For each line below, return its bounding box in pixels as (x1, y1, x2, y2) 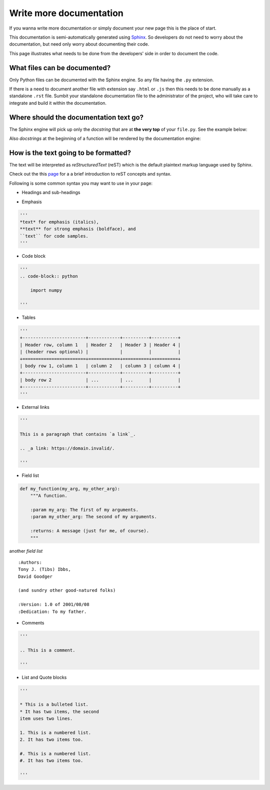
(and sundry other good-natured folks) (18, 587, 116, 593)
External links (21, 404, 50, 410)
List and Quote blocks (21, 674, 67, 680)
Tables (21, 314, 36, 321)
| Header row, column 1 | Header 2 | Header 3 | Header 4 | (19, 342, 181, 348)
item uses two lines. (19, 716, 73, 722)
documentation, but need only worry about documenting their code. (9, 41, 149, 47)
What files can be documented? (9, 63, 111, 72)
